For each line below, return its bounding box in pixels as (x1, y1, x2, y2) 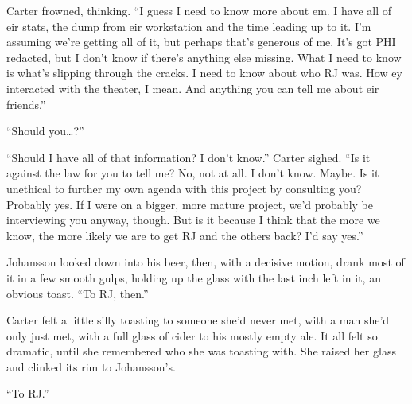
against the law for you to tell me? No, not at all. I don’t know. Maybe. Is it (6, 165, 379, 181)
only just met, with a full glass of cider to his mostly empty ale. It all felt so (6, 327, 378, 344)
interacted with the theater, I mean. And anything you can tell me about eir (6, 80, 379, 96)
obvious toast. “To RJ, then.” (6, 285, 149, 301)
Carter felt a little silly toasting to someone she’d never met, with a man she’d (6, 312, 390, 328)
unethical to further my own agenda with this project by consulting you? (6, 180, 362, 196)
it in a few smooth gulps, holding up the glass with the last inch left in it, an (6, 269, 381, 286)
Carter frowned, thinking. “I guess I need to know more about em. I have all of (6, 2, 392, 18)
